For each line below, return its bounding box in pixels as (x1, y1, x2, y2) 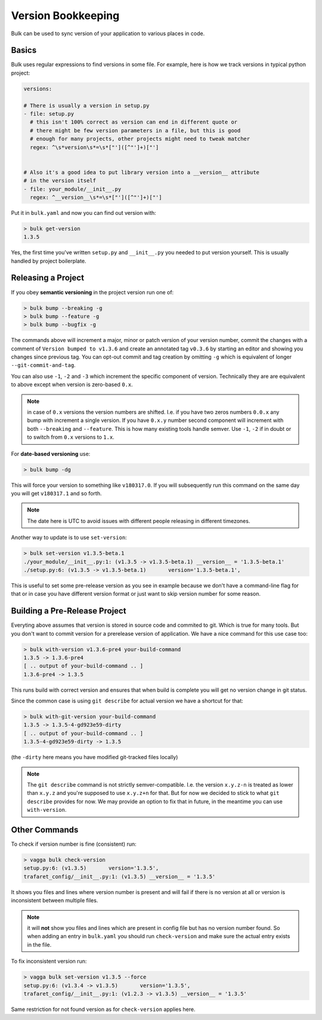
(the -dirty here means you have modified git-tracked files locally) (11, 754, 178, 761)
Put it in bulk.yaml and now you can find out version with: (11, 209, 156, 216)
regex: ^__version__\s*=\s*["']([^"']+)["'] (30, 194, 162, 201)
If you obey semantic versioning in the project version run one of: (11, 288, 174, 295)
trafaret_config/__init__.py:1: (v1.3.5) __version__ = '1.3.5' (23, 873, 216, 880)
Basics (11, 45, 37, 56)
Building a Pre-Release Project (11, 606, 126, 616)
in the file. (27, 941, 52, 948)
